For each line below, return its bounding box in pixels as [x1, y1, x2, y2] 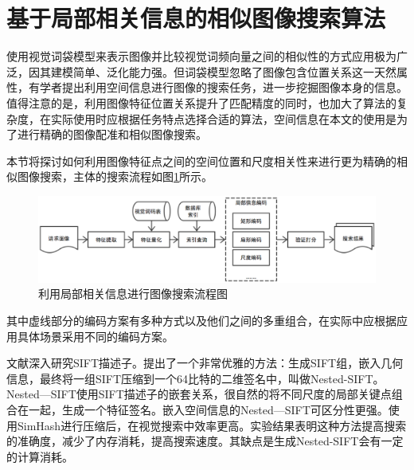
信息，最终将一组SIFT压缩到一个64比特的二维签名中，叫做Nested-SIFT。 [6, 370, 385, 386]
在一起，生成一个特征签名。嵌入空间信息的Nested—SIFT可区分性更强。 [17, 401, 389, 417]
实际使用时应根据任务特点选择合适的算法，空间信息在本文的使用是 [50, 110, 396, 127]
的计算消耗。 [6, 448, 73, 464]
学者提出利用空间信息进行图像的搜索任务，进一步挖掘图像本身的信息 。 [39, 79, 408, 96]
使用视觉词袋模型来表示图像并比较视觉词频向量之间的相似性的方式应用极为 [6, 48, 396, 65]
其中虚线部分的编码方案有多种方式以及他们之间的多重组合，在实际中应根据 [6, 311, 396, 328]
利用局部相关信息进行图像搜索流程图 [38, 285, 228, 302]
